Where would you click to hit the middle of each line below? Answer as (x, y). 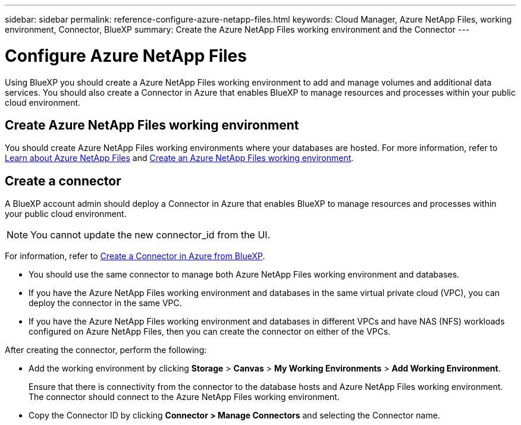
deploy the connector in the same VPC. (105, 303)
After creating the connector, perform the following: (106, 350)
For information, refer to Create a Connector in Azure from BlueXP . (135, 256)
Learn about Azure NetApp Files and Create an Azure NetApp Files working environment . (179, 158)
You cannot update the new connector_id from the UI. (150, 235)
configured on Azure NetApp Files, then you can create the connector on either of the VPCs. (210, 332)
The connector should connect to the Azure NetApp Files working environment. (184, 397)
